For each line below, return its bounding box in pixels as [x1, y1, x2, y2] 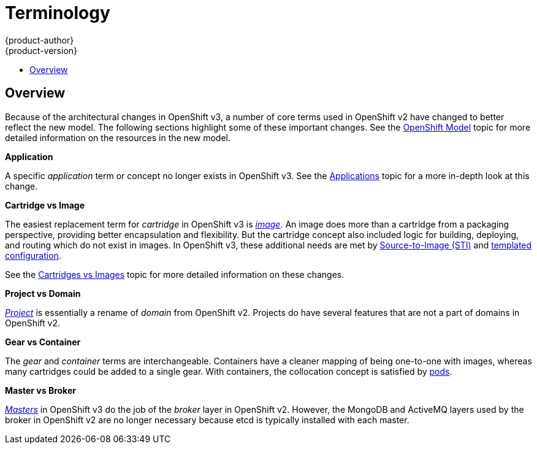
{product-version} [5, 45, 78, 56]
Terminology [5, 2, 110, 23]
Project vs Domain [5, 288, 81, 299]
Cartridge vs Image [5, 199, 85, 210]
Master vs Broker [5, 385, 76, 396]
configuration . [5, 250, 61, 261]
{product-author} [5, 34, 74, 45]
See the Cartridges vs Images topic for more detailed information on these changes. [5, 269, 345, 280]
